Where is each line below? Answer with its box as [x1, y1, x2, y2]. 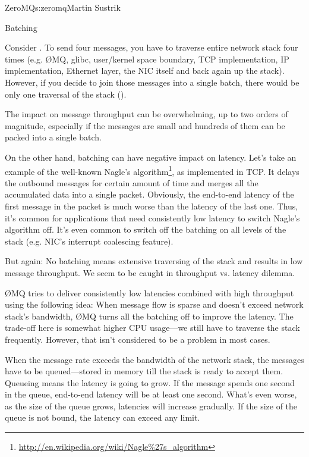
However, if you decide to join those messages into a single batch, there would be [5, 76, 299, 88]
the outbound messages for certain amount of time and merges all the [5, 176, 258, 189]
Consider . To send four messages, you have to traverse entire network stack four [5, 41, 298, 54]
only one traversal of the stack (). [5, 87, 127, 100]
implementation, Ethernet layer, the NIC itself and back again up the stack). [5, 64, 285, 77]
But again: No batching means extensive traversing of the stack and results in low [5, 255, 303, 267]
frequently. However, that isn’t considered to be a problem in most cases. [5, 333, 270, 345]
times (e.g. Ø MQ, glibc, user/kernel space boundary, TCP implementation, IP [5, 52, 289, 65]
